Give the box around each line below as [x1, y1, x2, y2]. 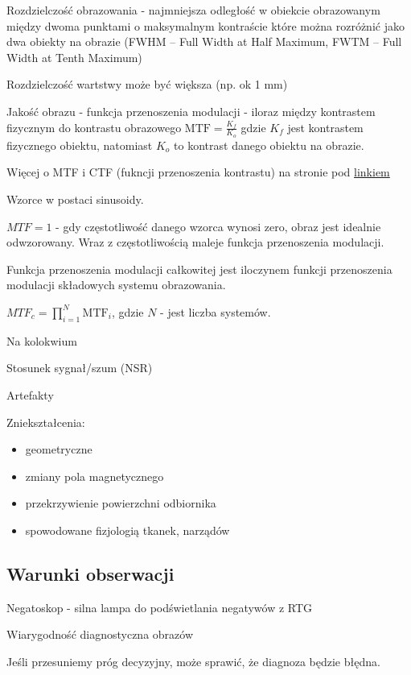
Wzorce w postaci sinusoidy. [6, 190, 144, 207]
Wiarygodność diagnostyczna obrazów [6, 626, 194, 643]
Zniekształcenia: [6, 413, 85, 430]
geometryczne [25, 441, 92, 458]
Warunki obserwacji [6, 561, 175, 586]
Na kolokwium [6, 332, 77, 349]
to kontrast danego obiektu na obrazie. [174, 136, 364, 153]
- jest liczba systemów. [160, 303, 271, 320]
